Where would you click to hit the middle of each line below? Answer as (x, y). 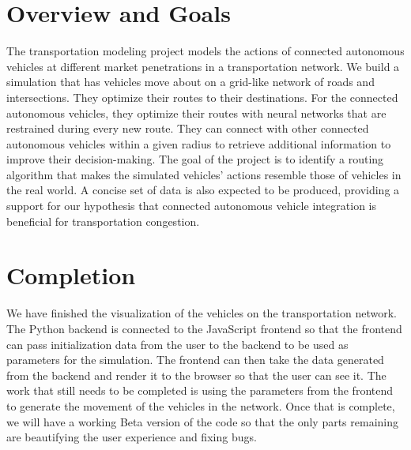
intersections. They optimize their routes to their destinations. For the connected (202, 97)
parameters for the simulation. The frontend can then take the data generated (195, 360)
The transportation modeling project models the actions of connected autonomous (205, 51)
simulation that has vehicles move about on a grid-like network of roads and (190, 82)
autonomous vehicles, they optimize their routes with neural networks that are (196, 112)
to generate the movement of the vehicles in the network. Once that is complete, (201, 405)
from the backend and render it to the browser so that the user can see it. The (196, 375)
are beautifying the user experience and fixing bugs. (132, 437)
